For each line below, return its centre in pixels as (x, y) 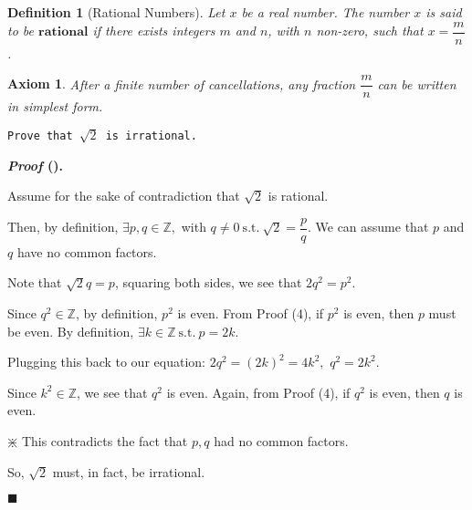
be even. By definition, (71, 331)
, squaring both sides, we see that (208, 282)
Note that (35, 282)
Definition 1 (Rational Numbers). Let (116, 12)
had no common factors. (281, 440)
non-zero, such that (370, 31)
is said (444, 12)
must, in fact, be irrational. (129, 471)
